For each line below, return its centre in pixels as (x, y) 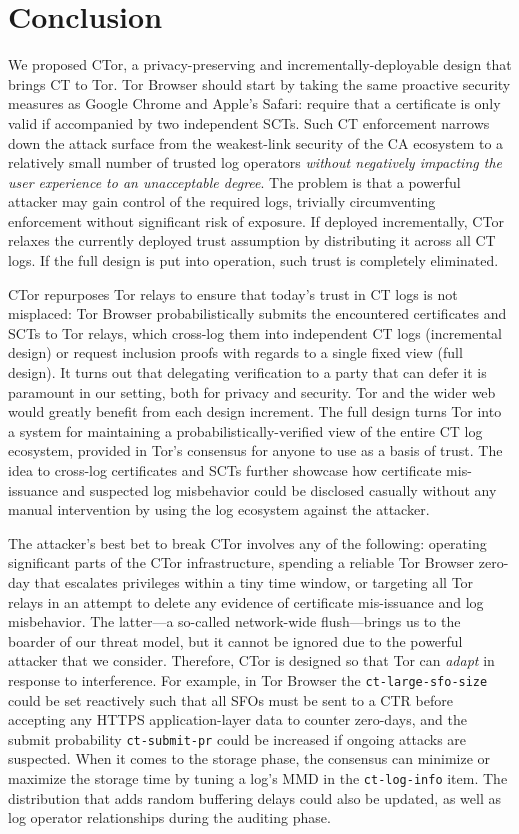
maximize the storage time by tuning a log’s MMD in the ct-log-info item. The (258, 778)
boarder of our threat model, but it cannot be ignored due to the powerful (235, 640)
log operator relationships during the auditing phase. (169, 817)
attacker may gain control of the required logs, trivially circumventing (222, 201)
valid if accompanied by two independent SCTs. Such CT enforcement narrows (249, 122)
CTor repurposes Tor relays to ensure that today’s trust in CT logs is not (233, 293)
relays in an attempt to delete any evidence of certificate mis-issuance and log (246, 601)
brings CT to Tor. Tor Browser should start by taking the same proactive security (259, 83)
